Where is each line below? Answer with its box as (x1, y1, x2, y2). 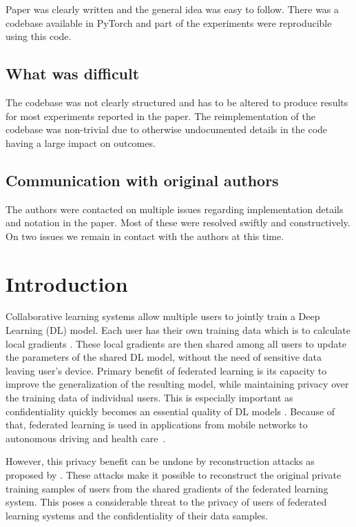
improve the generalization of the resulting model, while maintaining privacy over (6, 377, 349, 391)
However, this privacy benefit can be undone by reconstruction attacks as (6, 454, 315, 468)
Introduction (6, 269, 128, 297)
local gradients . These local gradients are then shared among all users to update (6, 336, 346, 350)
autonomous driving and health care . (6, 430, 166, 445)
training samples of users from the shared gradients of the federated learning (6, 481, 328, 495)
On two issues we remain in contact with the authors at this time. (6, 228, 284, 243)
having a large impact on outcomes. (6, 135, 156, 150)
